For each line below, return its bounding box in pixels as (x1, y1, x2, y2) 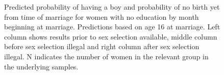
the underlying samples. (4, 61, 79, 71)
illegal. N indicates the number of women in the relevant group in (4, 51, 209, 61)
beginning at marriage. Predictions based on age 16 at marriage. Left (4, 21, 220, 32)
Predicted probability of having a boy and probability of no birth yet (4, 2, 220, 12)
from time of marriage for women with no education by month (4, 11, 199, 22)
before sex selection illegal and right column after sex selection (4, 41, 200, 52)
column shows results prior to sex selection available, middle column (4, 31, 217, 42)
